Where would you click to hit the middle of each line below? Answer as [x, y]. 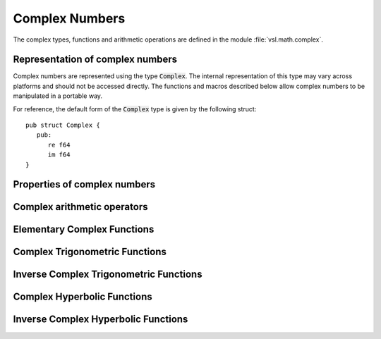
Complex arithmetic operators [80, 207]
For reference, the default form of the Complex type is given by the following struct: [135, 109]
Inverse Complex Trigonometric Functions [108, 275]
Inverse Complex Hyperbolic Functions [101, 320]
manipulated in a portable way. [58, 96]
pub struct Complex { [63, 125]
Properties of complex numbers [84, 184]
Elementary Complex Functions [84, 229]
